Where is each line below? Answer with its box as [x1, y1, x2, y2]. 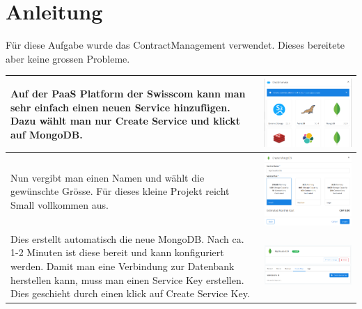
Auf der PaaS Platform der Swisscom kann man [10, 86, 246, 101]
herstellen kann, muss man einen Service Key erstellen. [10, 272, 244, 287]
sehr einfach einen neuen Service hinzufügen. [10, 100, 230, 114]
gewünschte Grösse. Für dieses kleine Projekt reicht [10, 184, 230, 198]
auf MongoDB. [10, 127, 83, 141]
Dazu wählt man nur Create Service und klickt [10, 113, 241, 128]
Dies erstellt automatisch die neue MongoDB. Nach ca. [10, 231, 244, 246]
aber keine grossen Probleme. [6, 51, 130, 65]
